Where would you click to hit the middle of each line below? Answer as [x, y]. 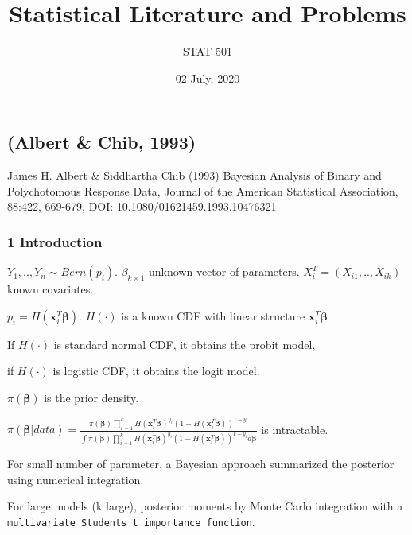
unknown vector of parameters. [224, 271]
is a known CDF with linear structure [213, 315]
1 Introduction [55, 241]
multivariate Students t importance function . [131, 521]
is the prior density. [91, 397]
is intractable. [295, 429]
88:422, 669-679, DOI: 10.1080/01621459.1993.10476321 [142, 206]
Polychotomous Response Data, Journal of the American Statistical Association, [203, 190]
